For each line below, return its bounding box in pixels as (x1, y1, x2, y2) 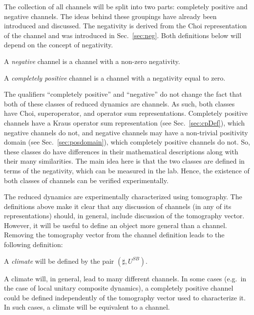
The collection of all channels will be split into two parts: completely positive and (4, 1, 248, 11)
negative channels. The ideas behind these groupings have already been (4, 11, 217, 21)
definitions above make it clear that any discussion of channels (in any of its (4, 201, 232, 211)
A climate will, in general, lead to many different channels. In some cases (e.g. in (4, 273, 247, 283)
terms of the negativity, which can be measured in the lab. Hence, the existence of (4, 165, 250, 175)
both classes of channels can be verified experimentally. (4, 175, 169, 185)
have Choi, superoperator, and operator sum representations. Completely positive (4, 108, 248, 118)
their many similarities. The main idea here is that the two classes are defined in (4, 156, 245, 166)
